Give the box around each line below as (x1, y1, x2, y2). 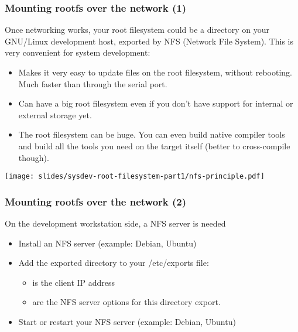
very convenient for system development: (5, 46, 150, 59)
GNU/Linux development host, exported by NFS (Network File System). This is (5, 35, 294, 47)
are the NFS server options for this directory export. (32, 296, 221, 308)
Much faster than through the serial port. (18, 77, 167, 90)
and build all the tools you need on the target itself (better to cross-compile (18, 139, 290, 152)
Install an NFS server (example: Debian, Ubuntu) (18, 237, 197, 249)
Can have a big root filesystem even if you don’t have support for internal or (18, 97, 293, 109)
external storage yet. (18, 108, 92, 121)
